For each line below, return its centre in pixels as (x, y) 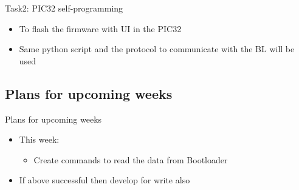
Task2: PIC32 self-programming (64, 8)
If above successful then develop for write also (105, 180)
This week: (39, 139)
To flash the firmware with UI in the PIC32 (100, 28)
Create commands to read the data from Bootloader (131, 159)
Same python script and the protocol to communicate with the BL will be (157, 49)
